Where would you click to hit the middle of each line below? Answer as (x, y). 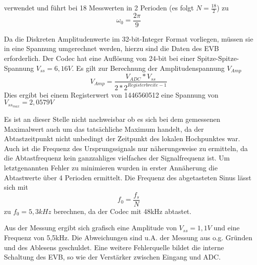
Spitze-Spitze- (218, 58)
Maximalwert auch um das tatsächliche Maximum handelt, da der (104, 129)
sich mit (16, 187)
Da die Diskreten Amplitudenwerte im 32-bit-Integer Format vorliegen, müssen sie (129, 38)
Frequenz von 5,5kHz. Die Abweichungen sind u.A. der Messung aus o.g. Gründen (128, 237)
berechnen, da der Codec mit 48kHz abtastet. (123, 211)
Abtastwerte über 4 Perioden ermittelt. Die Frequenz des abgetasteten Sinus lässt (128, 177)
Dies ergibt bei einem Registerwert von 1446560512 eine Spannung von (111, 94)
